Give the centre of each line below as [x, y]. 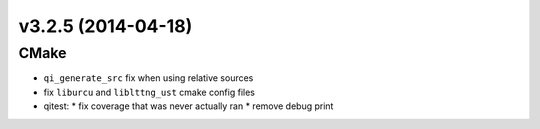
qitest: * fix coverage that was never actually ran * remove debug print [188, 106]
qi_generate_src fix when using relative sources [148, 78]
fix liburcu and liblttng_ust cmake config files [149, 92]
